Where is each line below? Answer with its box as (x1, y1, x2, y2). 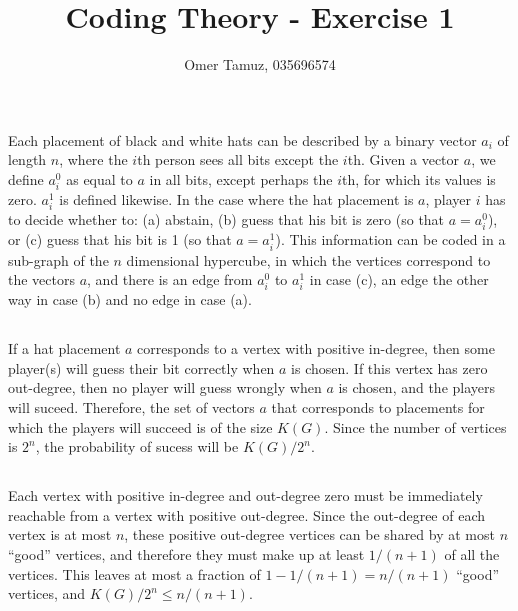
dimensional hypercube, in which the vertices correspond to (126, 249, 491, 270)
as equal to (66, 168, 133, 189)
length (8, 149, 47, 170)
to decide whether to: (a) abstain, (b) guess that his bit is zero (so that (8, 209, 445, 230)
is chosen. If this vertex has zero (291, 357, 488, 378)
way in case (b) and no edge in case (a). (8, 289, 252, 310)
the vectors (8, 269, 75, 290)
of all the (444, 544, 500, 564)
